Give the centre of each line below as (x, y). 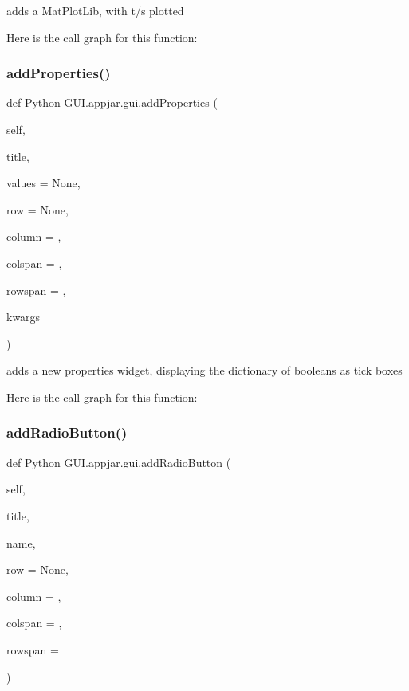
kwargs (24, 317)
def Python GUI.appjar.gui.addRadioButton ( (119, 462)
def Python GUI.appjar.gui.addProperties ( (112, 102)
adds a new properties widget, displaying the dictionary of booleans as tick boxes (204, 370)
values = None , (43, 183)
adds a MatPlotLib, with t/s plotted (95, 10)
